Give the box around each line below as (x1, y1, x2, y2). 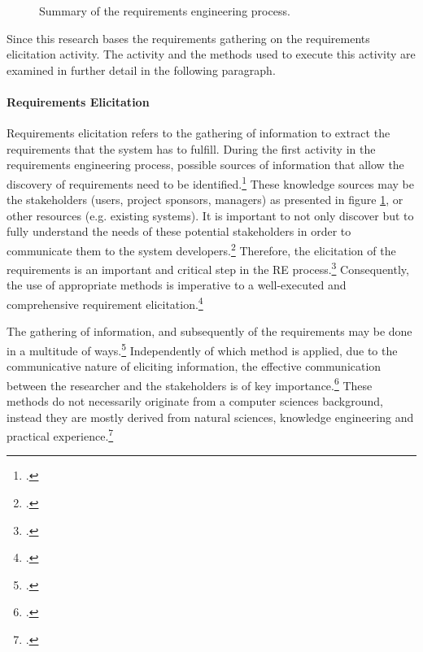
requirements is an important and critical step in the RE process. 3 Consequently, (7, 259, 409, 277)
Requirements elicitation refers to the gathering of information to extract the (7, 124, 390, 141)
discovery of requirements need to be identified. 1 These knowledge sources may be (7, 172, 415, 192)
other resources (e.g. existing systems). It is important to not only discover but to (7, 206, 414, 224)
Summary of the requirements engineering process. (39, 2, 290, 19)
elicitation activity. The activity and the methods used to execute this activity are (7, 46, 416, 63)
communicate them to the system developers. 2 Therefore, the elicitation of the (7, 239, 396, 259)
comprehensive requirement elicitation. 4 (7, 293, 203, 312)
